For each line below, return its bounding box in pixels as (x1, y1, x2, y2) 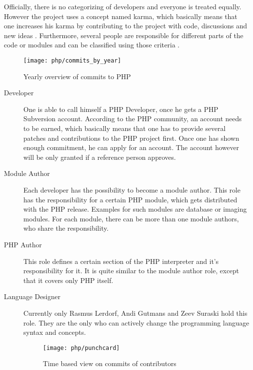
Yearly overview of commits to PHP (23, 71, 131, 81)
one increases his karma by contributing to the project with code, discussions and (4, 21, 247, 31)
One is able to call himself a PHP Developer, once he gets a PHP (23, 104, 218, 114)
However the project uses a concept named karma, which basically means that (4, 11, 237, 21)
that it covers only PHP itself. (23, 275, 114, 285)
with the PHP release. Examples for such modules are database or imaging (23, 204, 247, 214)
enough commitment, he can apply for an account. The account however (23, 142, 239, 152)
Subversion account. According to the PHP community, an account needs (23, 113, 242, 124)
